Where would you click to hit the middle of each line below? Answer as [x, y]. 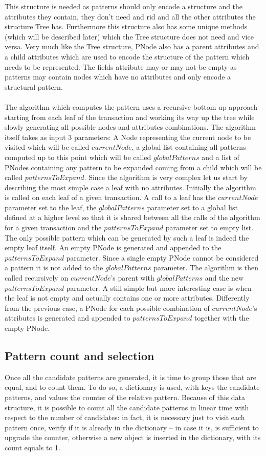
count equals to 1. [32, 447]
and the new [224, 278]
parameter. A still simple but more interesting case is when [159, 288]
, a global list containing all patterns [189, 147]
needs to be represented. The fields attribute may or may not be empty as [121, 66]
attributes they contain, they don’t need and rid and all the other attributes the [130, 16]
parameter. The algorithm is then [206, 267]
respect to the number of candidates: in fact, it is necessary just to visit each [125, 417]
